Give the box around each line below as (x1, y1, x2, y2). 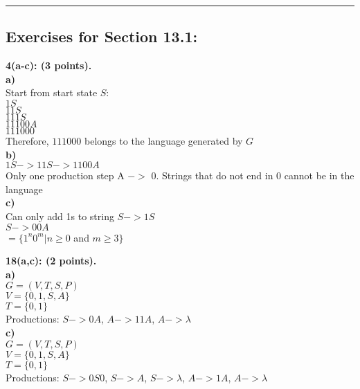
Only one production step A (6, 168, 125, 183)
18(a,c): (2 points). (6, 253, 97, 268)
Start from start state (6, 85, 98, 100)
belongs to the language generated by (84, 133, 243, 147)
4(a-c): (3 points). (6, 58, 92, 73)
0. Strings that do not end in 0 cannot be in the (151, 168, 354, 183)
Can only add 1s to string (6, 208, 114, 223)
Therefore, (6, 133, 49, 147)
